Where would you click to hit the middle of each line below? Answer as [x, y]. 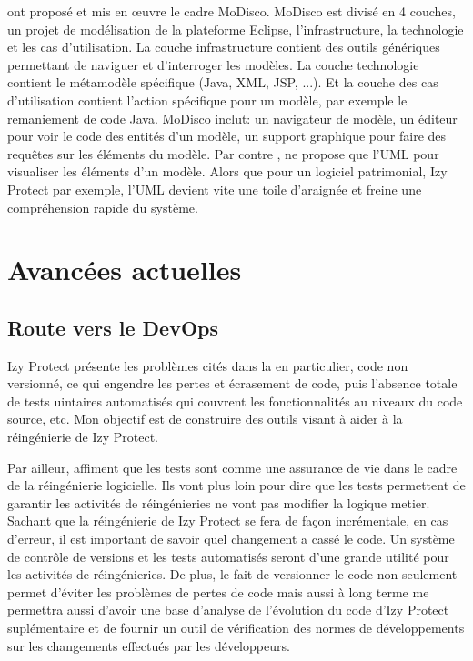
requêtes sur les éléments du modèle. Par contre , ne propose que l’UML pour [223, 153]
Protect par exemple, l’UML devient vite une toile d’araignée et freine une [215, 189]
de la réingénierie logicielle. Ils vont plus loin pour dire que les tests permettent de [236, 485]
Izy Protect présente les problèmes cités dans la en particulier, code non [208, 365]
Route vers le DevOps [113, 327]
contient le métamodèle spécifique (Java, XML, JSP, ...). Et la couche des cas [223, 82]
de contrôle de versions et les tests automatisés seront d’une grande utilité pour [228, 556]
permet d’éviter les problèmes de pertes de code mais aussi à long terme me [218, 591]
